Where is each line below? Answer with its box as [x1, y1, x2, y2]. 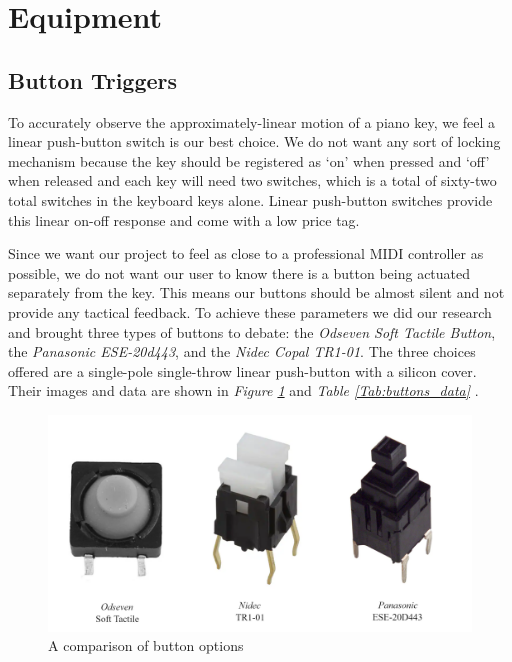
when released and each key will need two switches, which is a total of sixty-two [8, 170, 497, 191]
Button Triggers [8, 64, 178, 95]
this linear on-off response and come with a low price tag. [8, 209, 360, 230]
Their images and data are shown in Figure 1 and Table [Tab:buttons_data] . [8, 380, 479, 401]
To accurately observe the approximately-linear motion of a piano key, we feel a [8, 111, 496, 132]
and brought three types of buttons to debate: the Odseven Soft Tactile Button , [8, 321, 496, 342]
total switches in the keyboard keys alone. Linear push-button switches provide [8, 189, 493, 210]
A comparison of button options [48, 635, 244, 656]
